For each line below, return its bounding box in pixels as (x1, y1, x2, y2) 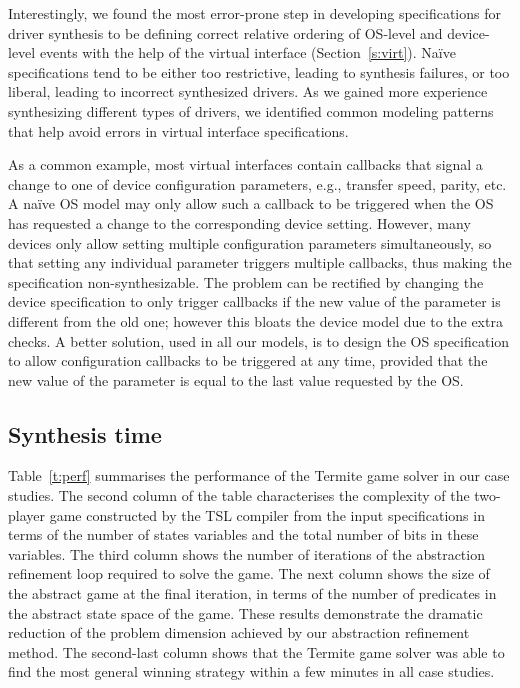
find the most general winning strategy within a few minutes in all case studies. (8, 661, 495, 682)
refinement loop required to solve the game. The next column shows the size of (8, 563, 490, 584)
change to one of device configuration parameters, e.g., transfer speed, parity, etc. (8, 173, 507, 194)
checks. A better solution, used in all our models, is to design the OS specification (8, 330, 510, 351)
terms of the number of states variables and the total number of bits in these (8, 524, 479, 545)
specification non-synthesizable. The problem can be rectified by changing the (8, 271, 484, 292)
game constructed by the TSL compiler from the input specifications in (49, 504, 485, 525)
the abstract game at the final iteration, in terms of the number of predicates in (8, 583, 497, 604)
